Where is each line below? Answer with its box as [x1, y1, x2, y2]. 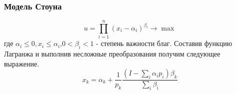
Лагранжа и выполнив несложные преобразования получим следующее [4, 48, 220, 59]
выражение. [4, 58, 39, 68]
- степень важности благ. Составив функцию [96, 38, 232, 48]
